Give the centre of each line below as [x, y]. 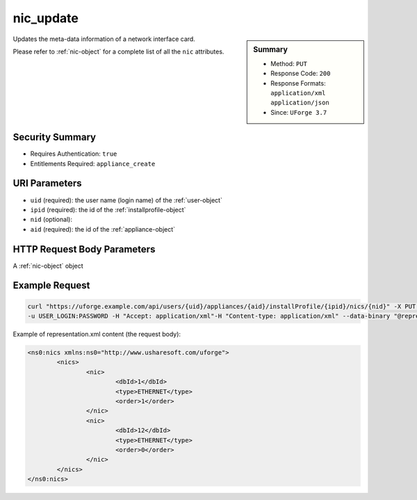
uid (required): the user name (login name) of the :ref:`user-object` [126, 200]
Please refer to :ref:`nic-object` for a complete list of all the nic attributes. [118, 51]
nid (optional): [51, 220]
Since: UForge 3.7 [299, 112]
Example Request [51, 285]
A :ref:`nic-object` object [48, 266]
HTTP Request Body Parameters [84, 249]
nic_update [46, 18]
